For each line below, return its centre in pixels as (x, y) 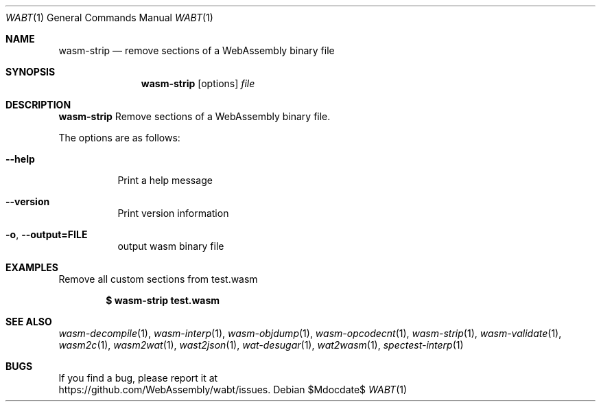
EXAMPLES (32, 267)
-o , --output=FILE (47, 234)
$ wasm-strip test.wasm (163, 300)
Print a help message (165, 180)
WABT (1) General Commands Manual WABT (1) (109, 18)
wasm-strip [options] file (198, 83)
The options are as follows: (119, 138)
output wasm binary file (171, 246)
